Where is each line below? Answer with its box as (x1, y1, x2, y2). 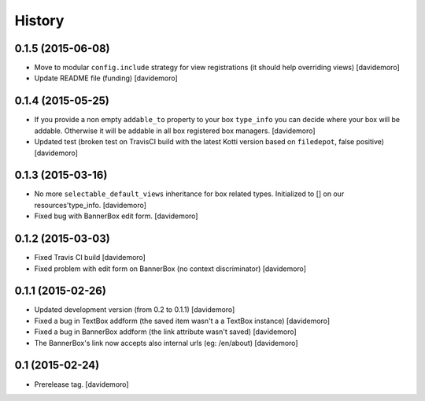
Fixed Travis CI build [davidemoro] (34, 253, 146, 262)
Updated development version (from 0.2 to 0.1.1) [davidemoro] (34, 305, 235, 314)
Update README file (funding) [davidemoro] (34, 73, 179, 83)
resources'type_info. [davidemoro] (34, 200, 147, 210)
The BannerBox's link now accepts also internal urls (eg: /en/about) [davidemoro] (34, 338, 298, 347)
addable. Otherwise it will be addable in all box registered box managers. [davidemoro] (34, 126, 316, 136)
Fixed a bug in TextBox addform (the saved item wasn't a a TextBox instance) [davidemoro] (34, 316, 331, 325)
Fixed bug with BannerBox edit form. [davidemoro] (34, 211, 198, 221)
